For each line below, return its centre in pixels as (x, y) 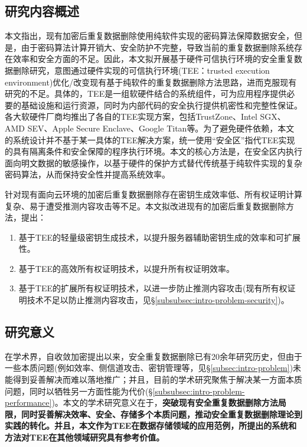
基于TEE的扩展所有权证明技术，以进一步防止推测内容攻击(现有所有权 (153, 288)
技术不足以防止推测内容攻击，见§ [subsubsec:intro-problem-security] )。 (158, 300)
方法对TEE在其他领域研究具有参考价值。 (85, 437)
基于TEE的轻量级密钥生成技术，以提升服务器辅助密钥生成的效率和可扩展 (159, 237)
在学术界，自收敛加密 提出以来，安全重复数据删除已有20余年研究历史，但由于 (153, 356)
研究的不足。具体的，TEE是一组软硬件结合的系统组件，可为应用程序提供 (146, 93)
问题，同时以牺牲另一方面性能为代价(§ (79, 391)
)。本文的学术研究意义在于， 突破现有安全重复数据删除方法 (165, 402)
